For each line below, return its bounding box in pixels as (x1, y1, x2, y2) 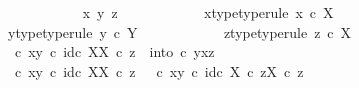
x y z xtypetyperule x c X (82, 2, 334, 22)
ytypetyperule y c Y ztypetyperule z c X (7, 21, 352, 42)
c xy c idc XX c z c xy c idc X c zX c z (14, 60, 304, 81)
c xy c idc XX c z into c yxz (14, 41, 215, 62)
